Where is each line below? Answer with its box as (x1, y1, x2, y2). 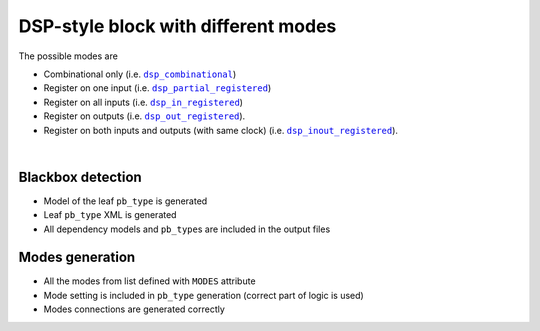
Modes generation (18, 249, 136, 266)
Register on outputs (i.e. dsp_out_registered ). (43, 110, 246, 122)
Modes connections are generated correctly (43, 303, 225, 315)
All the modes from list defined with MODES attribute (43, 275, 256, 287)
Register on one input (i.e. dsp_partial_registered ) (43, 82, 272, 94)
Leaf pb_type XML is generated (43, 209, 177, 221)
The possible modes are (18, 50, 119, 62)
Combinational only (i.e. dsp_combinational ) (43, 68, 237, 80)
